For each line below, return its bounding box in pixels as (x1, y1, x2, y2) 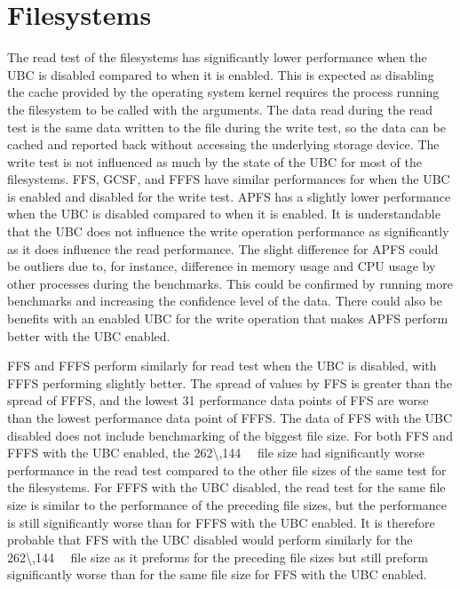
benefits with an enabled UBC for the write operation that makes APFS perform (7, 309, 448, 328)
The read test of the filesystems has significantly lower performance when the (7, 48, 427, 67)
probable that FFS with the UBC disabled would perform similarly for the (7, 530, 413, 549)
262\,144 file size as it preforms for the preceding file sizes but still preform (7, 547, 428, 566)
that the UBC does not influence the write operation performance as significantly (7, 222, 449, 241)
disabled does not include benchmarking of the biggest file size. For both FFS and (7, 426, 453, 444)
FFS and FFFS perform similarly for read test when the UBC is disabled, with (7, 356, 437, 375)
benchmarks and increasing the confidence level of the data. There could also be (7, 291, 442, 310)
